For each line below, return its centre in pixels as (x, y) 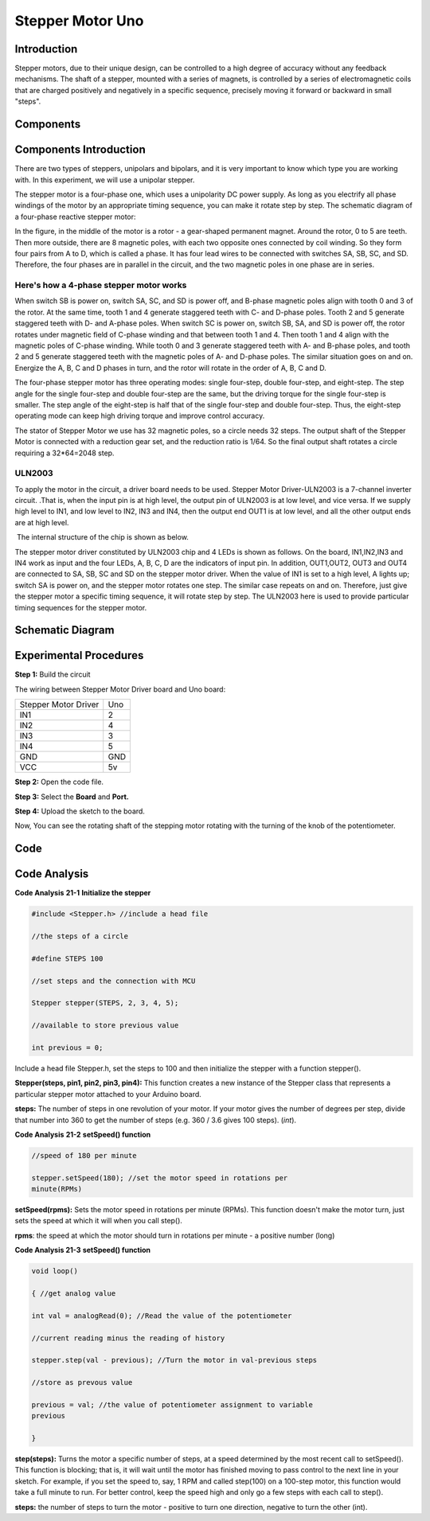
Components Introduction (80, 150)
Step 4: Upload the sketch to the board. (80, 811)
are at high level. (42, 522)
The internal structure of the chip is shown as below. (102, 537)
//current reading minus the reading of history (128, 1338)
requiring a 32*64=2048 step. (64, 453)
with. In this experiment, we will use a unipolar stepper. (105, 180)
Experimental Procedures (79, 655)
